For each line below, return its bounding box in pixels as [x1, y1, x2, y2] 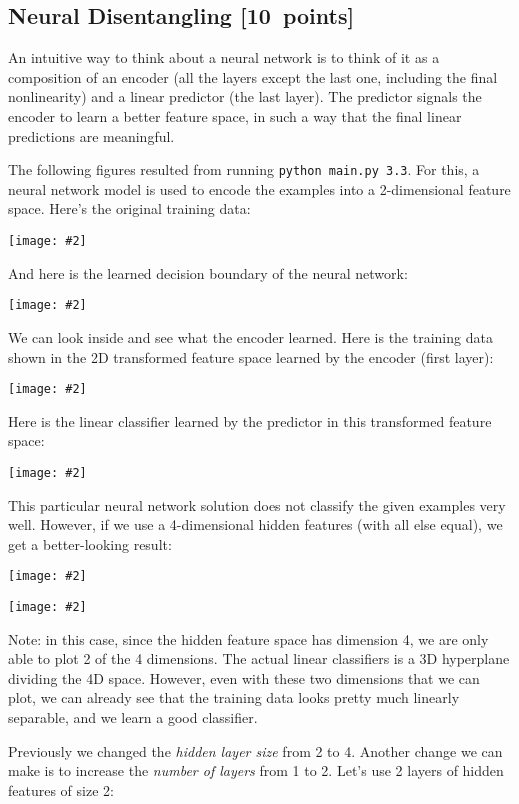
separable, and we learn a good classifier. [8, 707, 258, 728]
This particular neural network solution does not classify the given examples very [8, 494, 506, 515]
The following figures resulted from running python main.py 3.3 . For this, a [8, 159, 480, 180]
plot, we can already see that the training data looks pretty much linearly [8, 687, 460, 708]
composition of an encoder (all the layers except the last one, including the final [8, 66, 498, 87]
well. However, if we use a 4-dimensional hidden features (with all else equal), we [8, 514, 503, 535]
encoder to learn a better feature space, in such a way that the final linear [8, 105, 462, 126]
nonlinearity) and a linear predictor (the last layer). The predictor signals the [8, 86, 482, 107]
